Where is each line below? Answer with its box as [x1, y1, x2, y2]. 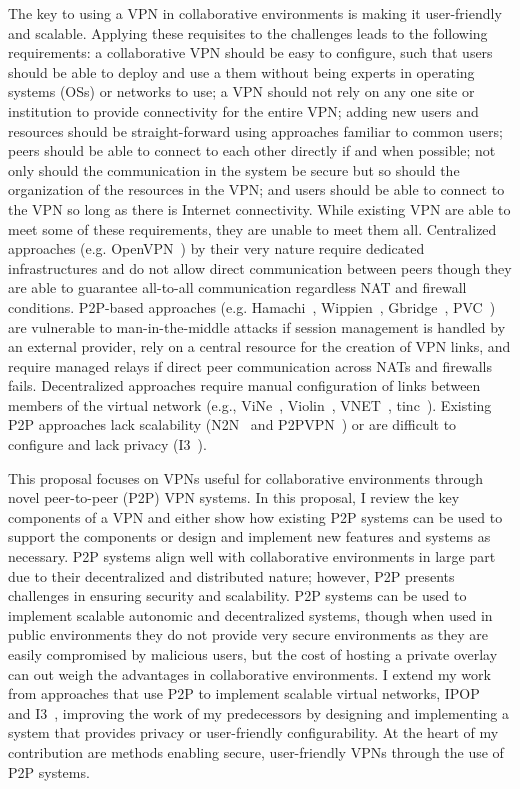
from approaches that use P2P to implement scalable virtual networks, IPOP [8, 683, 480, 704]
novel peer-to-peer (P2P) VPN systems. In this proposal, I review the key [8, 487, 460, 508]
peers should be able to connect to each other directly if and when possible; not [8, 140, 496, 161]
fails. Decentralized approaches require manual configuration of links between [8, 375, 481, 396]
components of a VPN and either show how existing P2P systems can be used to [8, 506, 503, 527]
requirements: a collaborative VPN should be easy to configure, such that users [8, 42, 493, 63]
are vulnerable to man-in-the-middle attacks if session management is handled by [8, 316, 506, 337]
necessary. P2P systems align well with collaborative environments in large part [8, 546, 496, 567]
